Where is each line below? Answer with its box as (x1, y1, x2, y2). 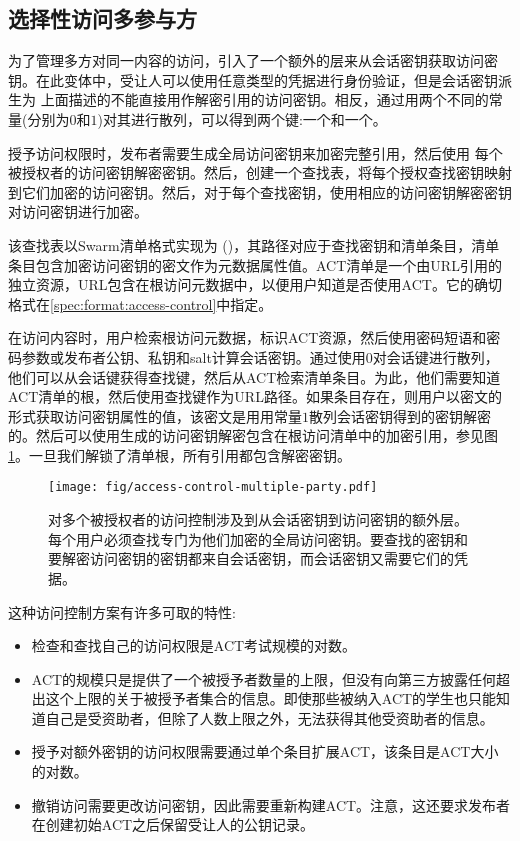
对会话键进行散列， (372, 346, 499, 367)
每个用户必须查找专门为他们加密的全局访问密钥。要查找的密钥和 (48, 528, 468, 549)
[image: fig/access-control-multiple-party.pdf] (48, 480, 378, 495)
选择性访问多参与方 (8, 3, 197, 34)
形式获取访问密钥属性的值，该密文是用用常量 (8, 405, 302, 426)
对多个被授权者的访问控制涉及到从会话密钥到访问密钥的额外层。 (48, 509, 468, 530)
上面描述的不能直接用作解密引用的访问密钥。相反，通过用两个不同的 (40, 89, 489, 110)
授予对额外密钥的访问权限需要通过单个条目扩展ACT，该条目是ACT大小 (31, 741, 499, 762)
